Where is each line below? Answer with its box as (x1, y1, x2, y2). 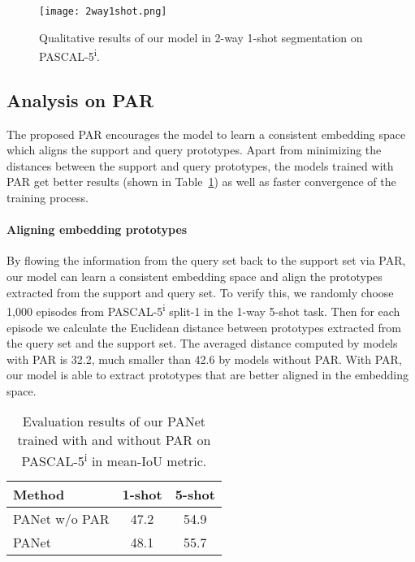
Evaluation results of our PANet (22, 412, 205, 431)
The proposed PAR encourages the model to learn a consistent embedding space (6, 125, 406, 142)
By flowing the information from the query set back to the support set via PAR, (6, 252, 406, 269)
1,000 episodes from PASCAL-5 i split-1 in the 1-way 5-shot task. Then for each (6, 300, 400, 319)
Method (13, 484, 65, 504)
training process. (6, 189, 89, 206)
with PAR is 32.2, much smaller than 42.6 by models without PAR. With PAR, (6, 350, 402, 367)
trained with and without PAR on (17, 430, 211, 450)
